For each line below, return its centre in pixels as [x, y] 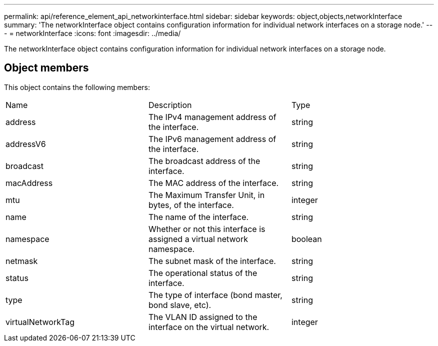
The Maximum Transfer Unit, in [206, 195]
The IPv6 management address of [212, 139]
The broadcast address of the [204, 161]
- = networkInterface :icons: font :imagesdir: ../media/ [92, 33]
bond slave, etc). [180, 305]
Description [170, 105]
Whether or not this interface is [207, 229]
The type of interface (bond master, [215, 295]
